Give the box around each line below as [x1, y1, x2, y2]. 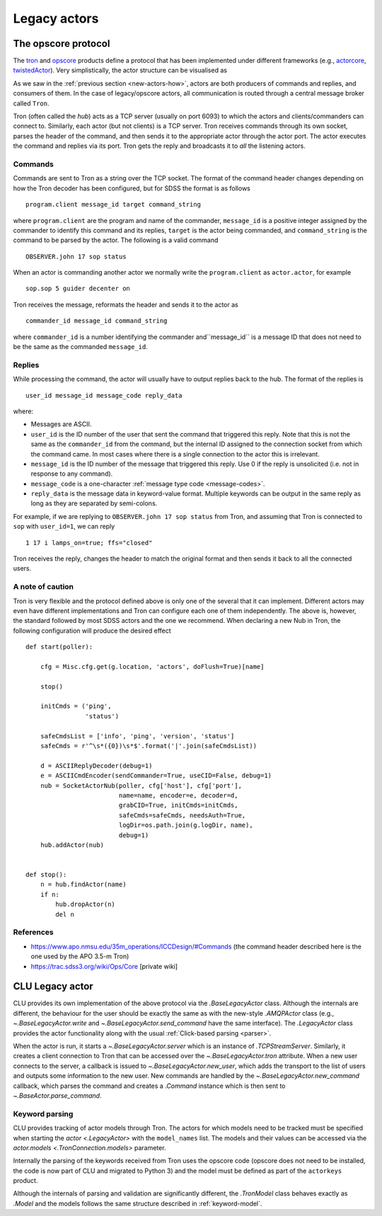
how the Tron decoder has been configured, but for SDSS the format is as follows [13, 184, 250, 193]
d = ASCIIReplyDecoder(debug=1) [40, 762, 153, 769]
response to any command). [30, 469, 113, 478]
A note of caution [13, 582, 74, 592]
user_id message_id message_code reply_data [25, 391, 183, 399]
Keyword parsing [13, 1108, 74, 1118]
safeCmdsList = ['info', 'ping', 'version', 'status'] [40, 732, 235, 740]
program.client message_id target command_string [25, 200, 202, 209]
